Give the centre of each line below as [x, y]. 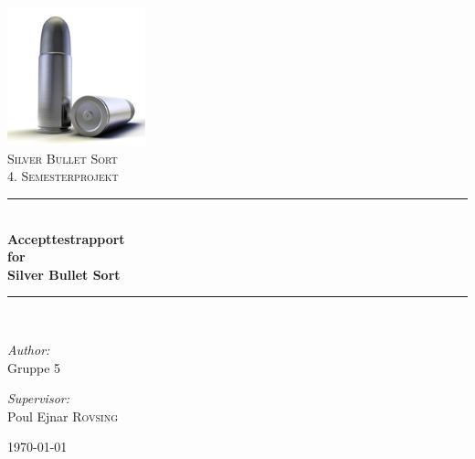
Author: [29, 349]
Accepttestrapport [66, 238]
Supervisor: [38, 398]
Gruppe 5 [34, 367]
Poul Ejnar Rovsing [63, 416]
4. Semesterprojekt [63, 176]
